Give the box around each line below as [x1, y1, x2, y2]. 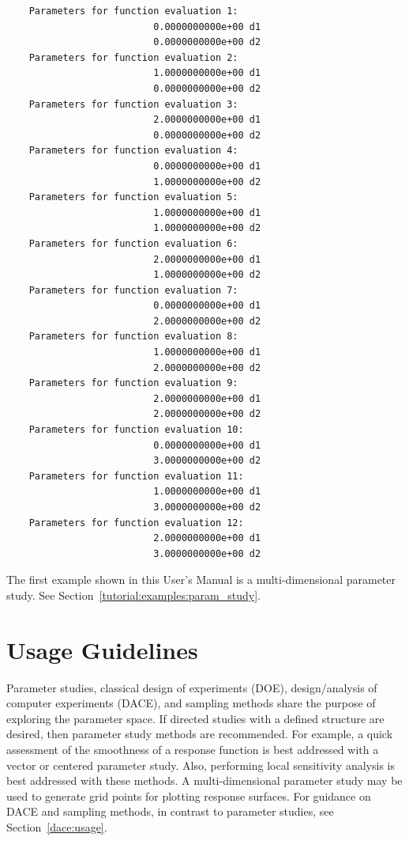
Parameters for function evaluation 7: [28, 284, 238, 296]
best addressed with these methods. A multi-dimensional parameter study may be [6, 772, 403, 789]
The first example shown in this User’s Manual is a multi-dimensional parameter [6, 571, 396, 588]
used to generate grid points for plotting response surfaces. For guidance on [6, 787, 371, 804]
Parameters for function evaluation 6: [28, 237, 238, 249]
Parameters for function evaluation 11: [28, 470, 244, 482]
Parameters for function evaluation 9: [28, 377, 238, 389]
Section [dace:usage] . [6, 819, 107, 835]
